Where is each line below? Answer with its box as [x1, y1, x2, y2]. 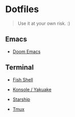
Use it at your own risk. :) [17, 20, 70, 26]
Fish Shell [12, 76, 33, 83]
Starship [12, 96, 30, 102]
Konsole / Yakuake [12, 86, 52, 92]
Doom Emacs [12, 48, 41, 54]
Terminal [5, 63, 34, 72]
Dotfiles [5, 4, 39, 15]
